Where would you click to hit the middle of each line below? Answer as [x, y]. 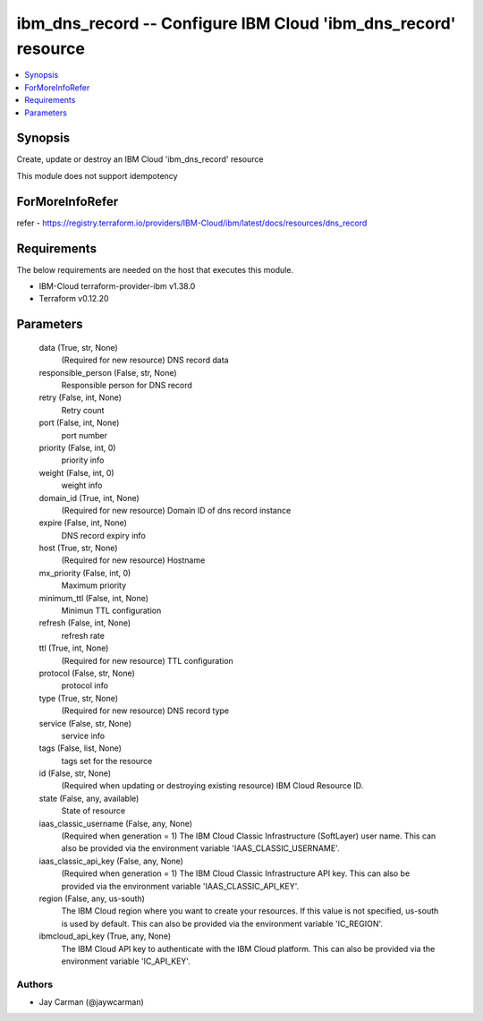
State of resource [93, 811]
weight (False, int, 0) [77, 472]
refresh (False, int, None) [85, 623]
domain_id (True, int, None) [89, 498]
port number [84, 435]
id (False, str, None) [75, 773]
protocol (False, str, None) [87, 673]
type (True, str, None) [79, 698]
